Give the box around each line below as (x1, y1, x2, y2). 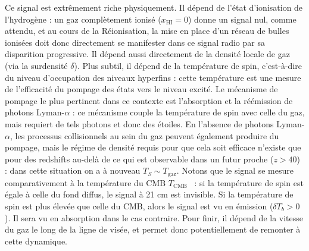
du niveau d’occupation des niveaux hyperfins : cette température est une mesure (5, 71, 301, 83)
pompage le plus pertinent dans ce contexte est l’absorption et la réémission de (5, 94, 293, 106)
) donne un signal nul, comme (188, 12, 296, 25)
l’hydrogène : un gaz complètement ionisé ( (5, 12, 161, 25)
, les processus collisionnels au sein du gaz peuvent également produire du (10, 129, 279, 142)
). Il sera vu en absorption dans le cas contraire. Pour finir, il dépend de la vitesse (5, 211, 304, 224)
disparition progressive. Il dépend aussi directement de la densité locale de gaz (5, 48, 290, 60)
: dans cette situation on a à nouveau (5, 164, 141, 177)
